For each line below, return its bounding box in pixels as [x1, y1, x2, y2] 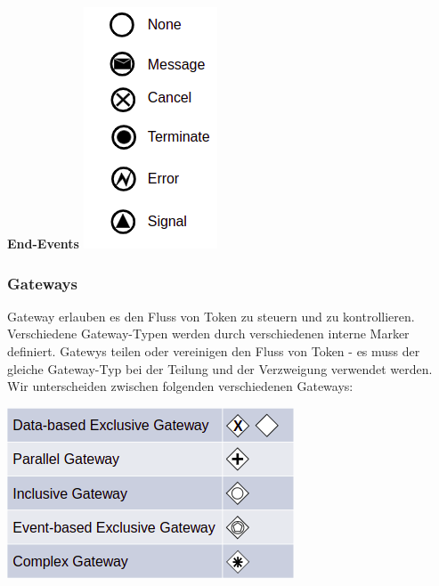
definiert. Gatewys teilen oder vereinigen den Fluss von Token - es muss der [7, 342, 420, 360]
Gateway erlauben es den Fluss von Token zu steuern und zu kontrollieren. [7, 306, 415, 325]
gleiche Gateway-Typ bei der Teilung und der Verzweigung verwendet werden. [7, 359, 433, 378]
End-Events [7, 234, 79, 252]
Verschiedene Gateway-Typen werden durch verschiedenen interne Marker [7, 324, 410, 343]
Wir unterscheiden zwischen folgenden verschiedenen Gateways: [7, 377, 354, 395]
